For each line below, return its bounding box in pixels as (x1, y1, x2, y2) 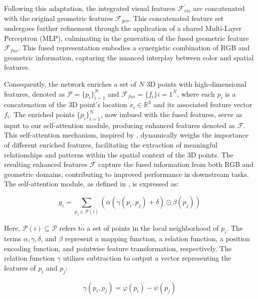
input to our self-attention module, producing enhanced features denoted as (4, 120, 235, 130)
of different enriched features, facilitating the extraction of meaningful (4, 139, 218, 149)
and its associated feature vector (153, 99, 253, 110)
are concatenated (193, 3, 245, 13)
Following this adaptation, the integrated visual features (4, 3, 176, 13)
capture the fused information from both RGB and (98, 159, 254, 169)
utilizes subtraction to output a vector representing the (63, 253, 231, 263)
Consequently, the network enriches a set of (4, 79, 137, 89)
